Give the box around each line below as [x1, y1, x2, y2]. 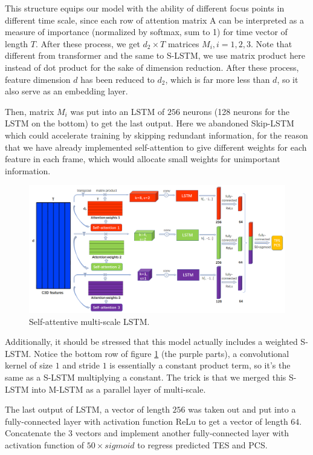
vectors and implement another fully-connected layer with [75, 427, 289, 439]
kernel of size [5, 359, 53, 372]
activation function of [5, 439, 85, 451]
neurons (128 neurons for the [182, 105, 290, 117]
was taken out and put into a [188, 403, 296, 416]
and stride [62, 359, 100, 372]
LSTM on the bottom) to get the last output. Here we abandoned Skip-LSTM [5, 117, 294, 129]
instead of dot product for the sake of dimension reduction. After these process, [5, 61, 299, 73]
